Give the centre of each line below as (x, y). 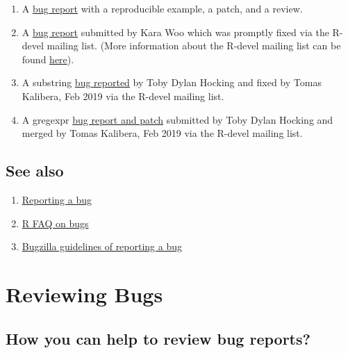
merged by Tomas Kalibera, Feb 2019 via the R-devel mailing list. (162, 133)
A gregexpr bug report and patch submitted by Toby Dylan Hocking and (177, 119)
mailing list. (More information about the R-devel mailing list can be (194, 46)
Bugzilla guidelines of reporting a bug (102, 246)
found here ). (48, 59)
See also (35, 171)
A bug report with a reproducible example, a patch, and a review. (162, 8)
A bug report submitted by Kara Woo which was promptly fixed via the (175, 32)
